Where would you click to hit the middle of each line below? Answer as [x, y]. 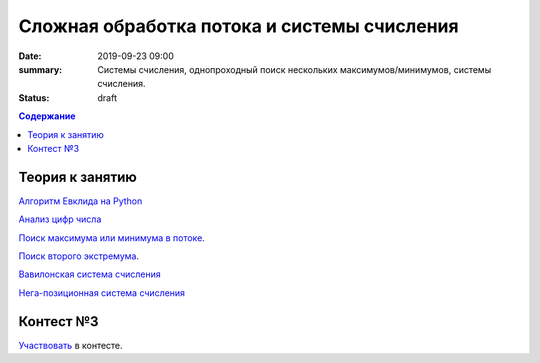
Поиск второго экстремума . [79, 256]
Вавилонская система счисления [90, 274]
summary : [40, 69]
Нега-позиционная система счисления [101, 292]
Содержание [47, 116]
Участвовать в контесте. [71, 345]
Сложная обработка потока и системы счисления [238, 26]
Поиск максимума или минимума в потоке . [111, 237]
